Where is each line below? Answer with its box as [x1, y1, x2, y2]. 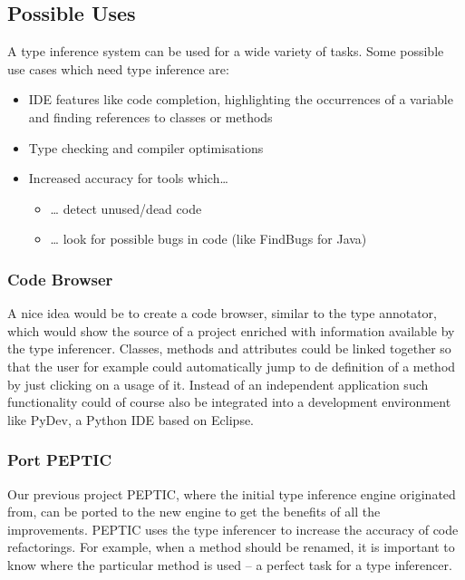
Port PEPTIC [7, 449, 111, 471]
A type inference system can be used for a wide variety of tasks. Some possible [7, 42, 444, 61]
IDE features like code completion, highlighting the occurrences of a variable [28, 90, 453, 109]
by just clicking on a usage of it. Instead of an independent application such [7, 374, 429, 393]
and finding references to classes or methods [28, 107, 273, 126]
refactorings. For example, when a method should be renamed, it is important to [7, 537, 455, 556]
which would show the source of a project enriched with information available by [7, 321, 455, 340]
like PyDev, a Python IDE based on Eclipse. [7, 410, 255, 429]
